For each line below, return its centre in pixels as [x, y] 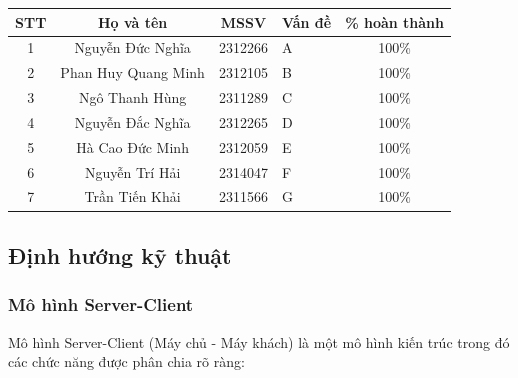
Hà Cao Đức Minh [132, 146]
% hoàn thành [394, 21]
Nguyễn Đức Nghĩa [132, 47]
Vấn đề [306, 21]
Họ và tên [132, 21]
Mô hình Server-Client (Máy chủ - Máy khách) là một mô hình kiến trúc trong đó [259, 341]
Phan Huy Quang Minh [132, 72]
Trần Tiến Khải [132, 196]
